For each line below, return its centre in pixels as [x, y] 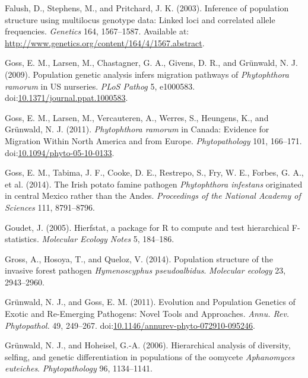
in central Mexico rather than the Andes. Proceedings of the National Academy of [153, 196]
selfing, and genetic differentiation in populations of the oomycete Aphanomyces [150, 356]
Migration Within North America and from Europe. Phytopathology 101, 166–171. [153, 140]
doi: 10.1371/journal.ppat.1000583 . [66, 98]
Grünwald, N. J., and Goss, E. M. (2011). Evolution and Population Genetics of [150, 302]
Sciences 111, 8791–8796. [50, 207]
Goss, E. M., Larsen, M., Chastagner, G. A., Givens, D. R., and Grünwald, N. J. [151, 63]
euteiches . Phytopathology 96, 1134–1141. [79, 368]
